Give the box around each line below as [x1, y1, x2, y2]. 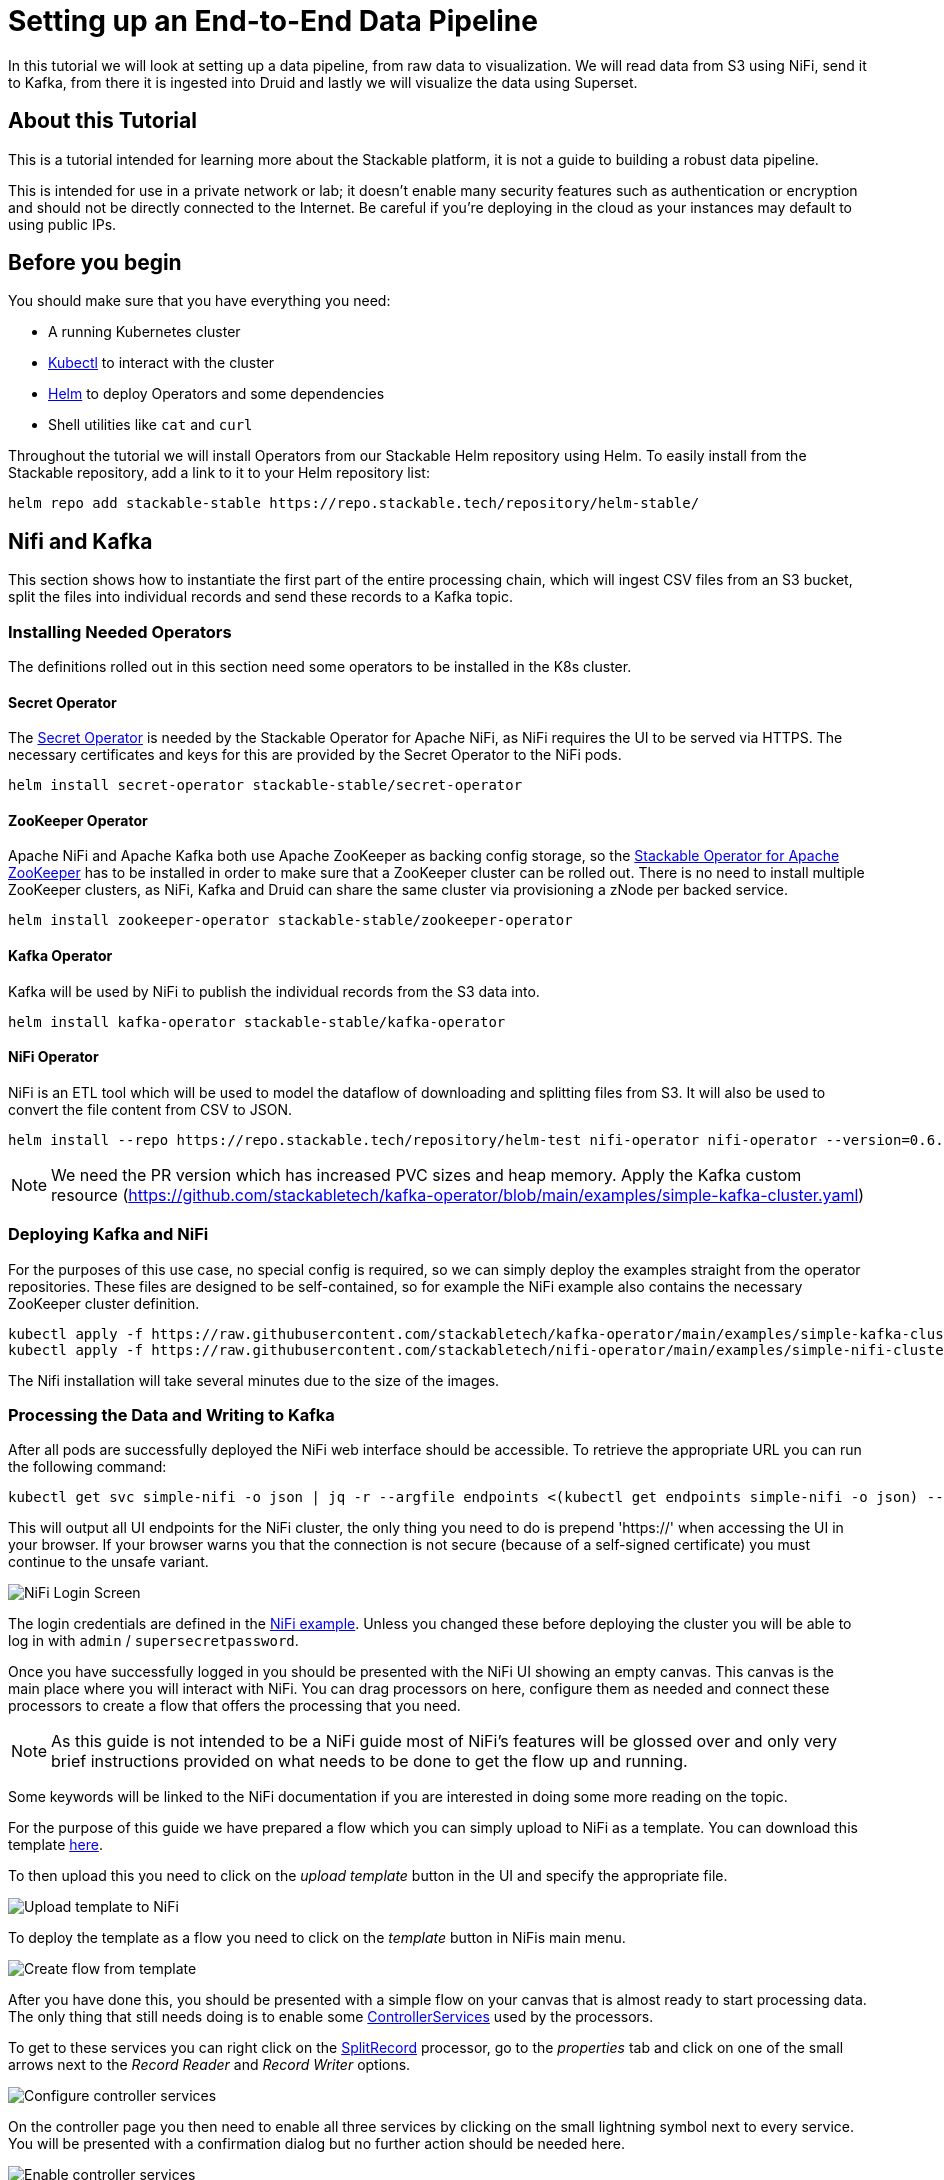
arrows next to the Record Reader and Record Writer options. [8, 2056, 411, 2074]
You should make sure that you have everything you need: [8, 292, 391, 310]
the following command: [8, 1458, 167, 1476]
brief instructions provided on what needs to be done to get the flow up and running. [51, 1751, 688, 1772]
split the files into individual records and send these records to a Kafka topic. [8, 588, 513, 606]
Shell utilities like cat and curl [48, 416, 253, 434]
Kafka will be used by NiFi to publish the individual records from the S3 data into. [8, 982, 540, 1000]
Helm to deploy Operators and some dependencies [48, 385, 385, 403]
